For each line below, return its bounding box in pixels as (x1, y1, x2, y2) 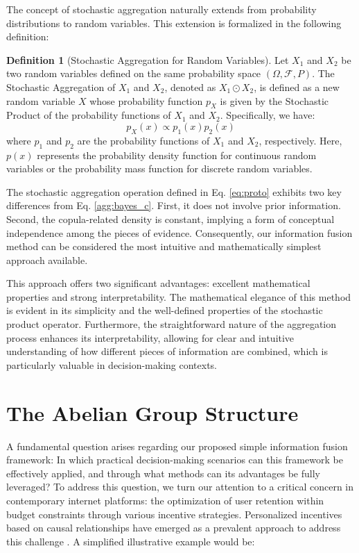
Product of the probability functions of (6, 108, 171, 122)
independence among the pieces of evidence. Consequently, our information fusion (6, 225, 353, 240)
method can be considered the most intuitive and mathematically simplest (6, 239, 322, 254)
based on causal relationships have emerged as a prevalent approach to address (6, 520, 341, 535)
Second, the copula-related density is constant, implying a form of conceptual (6, 211, 335, 226)
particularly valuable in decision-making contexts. (6, 357, 217, 372)
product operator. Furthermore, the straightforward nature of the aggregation (6, 317, 336, 331)
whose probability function (89, 93, 203, 108)
